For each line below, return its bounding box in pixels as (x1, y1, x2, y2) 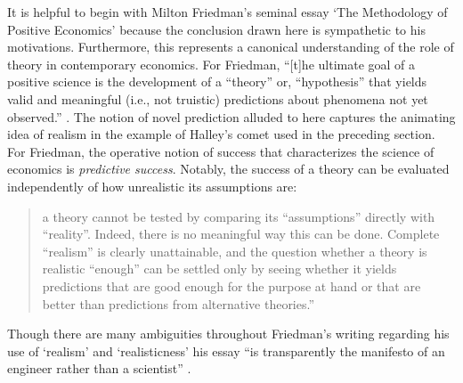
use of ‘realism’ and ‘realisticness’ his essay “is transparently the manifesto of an (7, 341, 445, 360)
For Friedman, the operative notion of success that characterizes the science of (7, 142, 435, 160)
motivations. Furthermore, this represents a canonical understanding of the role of (7, 37, 454, 56)
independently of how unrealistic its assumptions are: (7, 176, 297, 195)
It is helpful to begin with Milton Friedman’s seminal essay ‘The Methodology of (7, 3, 448, 20)
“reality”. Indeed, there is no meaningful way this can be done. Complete (42, 224, 440, 243)
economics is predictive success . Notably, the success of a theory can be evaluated (7, 159, 450, 178)
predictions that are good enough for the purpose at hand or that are (42, 276, 421, 295)
